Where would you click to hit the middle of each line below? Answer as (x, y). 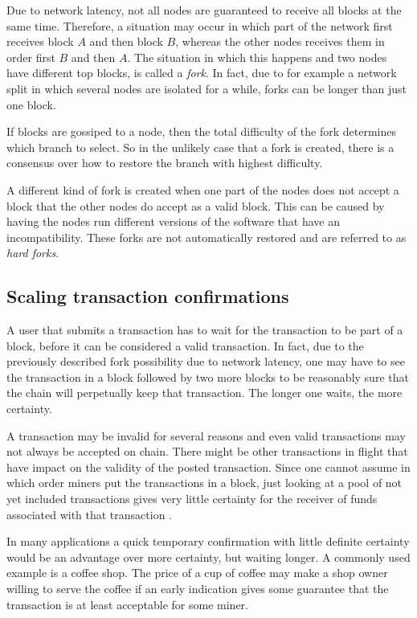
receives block (40, 41)
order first (31, 57)
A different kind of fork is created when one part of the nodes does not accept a (203, 189)
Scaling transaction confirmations (148, 296)
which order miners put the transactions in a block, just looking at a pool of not (204, 483)
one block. (31, 104)
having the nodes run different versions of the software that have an (174, 221)
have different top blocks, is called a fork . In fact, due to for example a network (202, 73)
